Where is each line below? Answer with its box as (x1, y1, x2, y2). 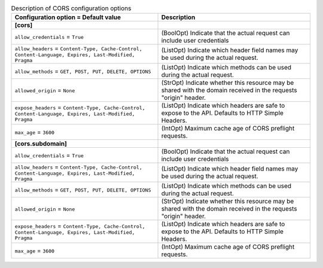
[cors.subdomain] (14, 139, 67, 148)
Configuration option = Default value (14, 13, 121, 22)
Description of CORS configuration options (11, 4, 132, 13)
